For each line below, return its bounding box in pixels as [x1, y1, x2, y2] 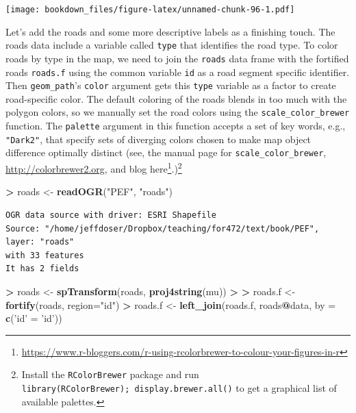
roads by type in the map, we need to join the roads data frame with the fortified [5, 51, 349, 65]
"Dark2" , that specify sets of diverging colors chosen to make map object [5, 132, 311, 146]
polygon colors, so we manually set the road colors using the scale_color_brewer [5, 105, 350, 119]
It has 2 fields [5, 264, 79, 274]
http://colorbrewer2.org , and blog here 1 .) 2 [5, 160, 182, 175]
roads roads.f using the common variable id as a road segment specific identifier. [5, 64, 350, 79]
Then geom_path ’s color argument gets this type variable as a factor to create [5, 78, 336, 92]
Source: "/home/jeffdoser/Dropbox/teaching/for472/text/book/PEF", [5, 223, 320, 234]
